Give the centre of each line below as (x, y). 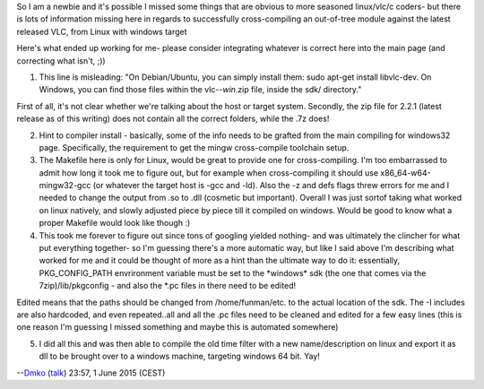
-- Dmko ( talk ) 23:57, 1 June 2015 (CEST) (91, 373)
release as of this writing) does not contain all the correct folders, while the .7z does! (173, 119)
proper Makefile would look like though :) (115, 223)
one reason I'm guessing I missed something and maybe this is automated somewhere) (177, 327)
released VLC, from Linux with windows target (102, 31)
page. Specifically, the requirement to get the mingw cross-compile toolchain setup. (194, 147)
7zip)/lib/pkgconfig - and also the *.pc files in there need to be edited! (167, 286)
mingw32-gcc (65, 186)
